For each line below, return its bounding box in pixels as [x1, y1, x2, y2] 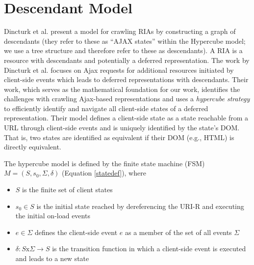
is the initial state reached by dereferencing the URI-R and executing [36, 201, 244, 211]
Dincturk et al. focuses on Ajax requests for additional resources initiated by [4, 64, 234, 75]
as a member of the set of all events [125, 227, 232, 237]
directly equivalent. [4, 142, 61, 152]
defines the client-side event [35, 227, 118, 237]
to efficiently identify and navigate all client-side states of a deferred [4, 103, 208, 113]
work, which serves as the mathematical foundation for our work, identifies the [4, 84, 240, 94]
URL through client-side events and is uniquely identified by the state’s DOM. [4, 122, 240, 133]
